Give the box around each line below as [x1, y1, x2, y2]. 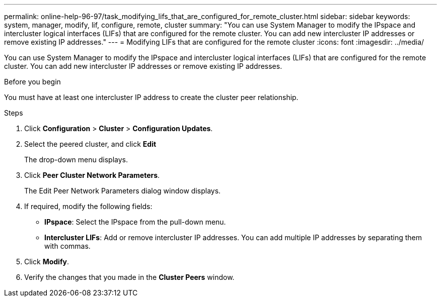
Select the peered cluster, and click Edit [24, 140, 157, 148]
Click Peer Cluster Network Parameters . [24, 171, 160, 179]
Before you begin [4, 77, 61, 86]
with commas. [44, 242, 91, 250]
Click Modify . [24, 257, 69, 266]
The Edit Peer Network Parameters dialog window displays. [24, 186, 221, 195]
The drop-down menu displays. [24, 155, 128, 164]
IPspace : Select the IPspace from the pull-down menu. [44, 218, 226, 226]
